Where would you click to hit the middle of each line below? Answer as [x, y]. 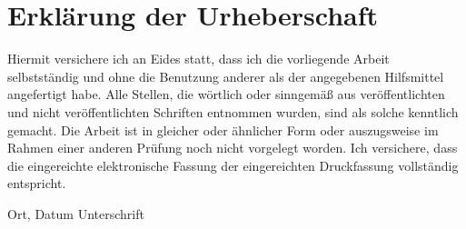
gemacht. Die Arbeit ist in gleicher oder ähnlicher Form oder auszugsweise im [223, 129]
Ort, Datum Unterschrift [76, 213]
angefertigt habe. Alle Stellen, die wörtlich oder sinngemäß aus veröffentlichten [226, 94]
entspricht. [37, 183]
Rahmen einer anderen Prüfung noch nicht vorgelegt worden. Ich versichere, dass [233, 148]
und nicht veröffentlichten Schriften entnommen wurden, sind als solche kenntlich [233, 111]
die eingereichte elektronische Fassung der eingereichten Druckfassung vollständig [233, 165]
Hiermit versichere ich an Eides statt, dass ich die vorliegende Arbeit [198, 59]
